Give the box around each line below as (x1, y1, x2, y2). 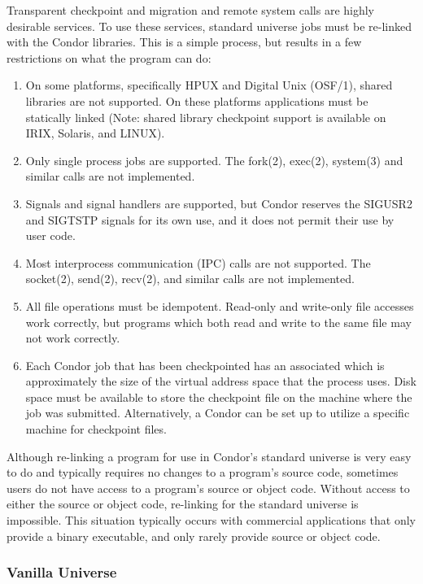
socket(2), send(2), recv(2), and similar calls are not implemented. (25, 270, 355, 287)
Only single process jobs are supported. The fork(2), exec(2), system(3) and (25, 151, 403, 168)
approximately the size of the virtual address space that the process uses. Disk (25, 373, 416, 390)
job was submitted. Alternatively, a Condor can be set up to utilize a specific (25, 404, 410, 421)
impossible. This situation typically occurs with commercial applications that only (7, 512, 416, 529)
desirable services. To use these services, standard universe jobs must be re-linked (7, 17, 412, 34)
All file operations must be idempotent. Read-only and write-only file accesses (25, 297, 414, 314)
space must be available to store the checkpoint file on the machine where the (25, 388, 412, 405)
